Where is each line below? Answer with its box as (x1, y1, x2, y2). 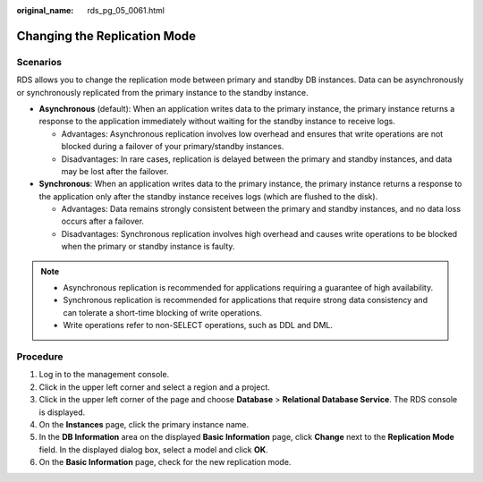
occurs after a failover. (61, 216, 145, 227)
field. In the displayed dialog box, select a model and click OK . (38, 444, 268, 455)
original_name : (16, 5, 74, 15)
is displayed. (38, 407, 86, 418)
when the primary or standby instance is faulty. (61, 241, 235, 252)
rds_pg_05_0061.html (87, 5, 165, 15)
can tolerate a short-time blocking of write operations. (63, 307, 263, 317)
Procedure (16, 350, 64, 362)
